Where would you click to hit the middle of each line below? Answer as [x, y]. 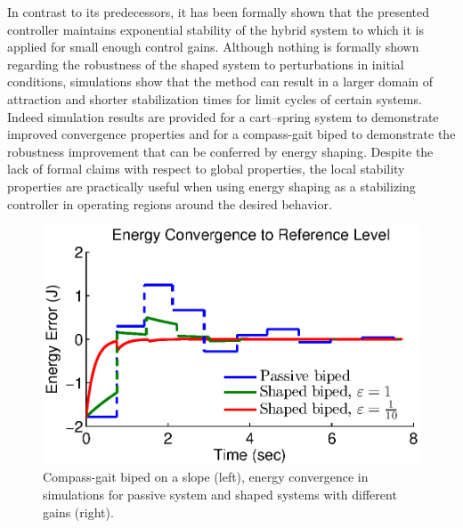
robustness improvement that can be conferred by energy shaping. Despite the [220, 151]
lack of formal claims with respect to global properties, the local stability [206, 169]
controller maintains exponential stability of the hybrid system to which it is [215, 29]
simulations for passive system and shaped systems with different [220, 495]
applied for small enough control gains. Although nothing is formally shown [213, 47]
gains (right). [78, 512]
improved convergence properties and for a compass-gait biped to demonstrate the [231, 134]
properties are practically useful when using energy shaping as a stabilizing [211, 186]
